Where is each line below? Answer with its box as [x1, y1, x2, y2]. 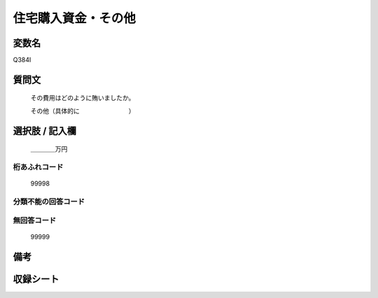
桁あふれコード [13, 162, 64, 172]
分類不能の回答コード [13, 197, 85, 206]
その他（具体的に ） [30, 106, 135, 115]
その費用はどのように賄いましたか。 [30, 94, 135, 102]
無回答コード [13, 215, 57, 225]
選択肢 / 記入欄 [13, 125, 77, 136]
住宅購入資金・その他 [13, 10, 136, 26]
